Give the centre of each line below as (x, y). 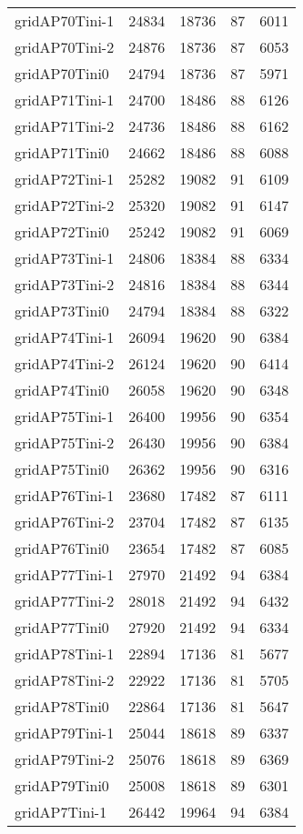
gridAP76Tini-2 (65, 522)
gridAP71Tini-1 (65, 100)
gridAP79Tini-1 (65, 733)
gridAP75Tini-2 (65, 442)
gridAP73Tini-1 (65, 258)
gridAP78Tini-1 (65, 653)
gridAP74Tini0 (62, 390)
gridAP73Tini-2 (65, 284)
